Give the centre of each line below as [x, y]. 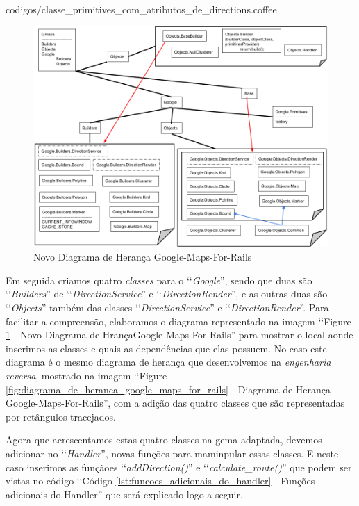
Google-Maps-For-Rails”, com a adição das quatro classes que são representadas [175, 403]
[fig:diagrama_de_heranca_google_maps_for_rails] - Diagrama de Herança [168, 389]
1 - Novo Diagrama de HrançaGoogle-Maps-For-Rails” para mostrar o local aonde [179, 335]
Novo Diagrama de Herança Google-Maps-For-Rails [143, 257]
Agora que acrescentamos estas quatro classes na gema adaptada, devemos [164, 440]
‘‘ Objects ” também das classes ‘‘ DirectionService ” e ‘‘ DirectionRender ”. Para [167, 307]
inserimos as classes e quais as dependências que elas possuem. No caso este [166, 348]
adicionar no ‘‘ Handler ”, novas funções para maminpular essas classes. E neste [172, 453]
